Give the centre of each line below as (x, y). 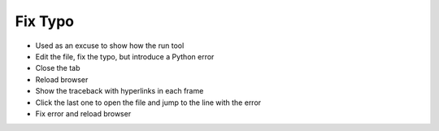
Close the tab (58, 68)
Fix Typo (45, 21)
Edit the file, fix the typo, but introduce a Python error (125, 56)
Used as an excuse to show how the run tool (110, 46)
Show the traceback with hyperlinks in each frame (120, 91)
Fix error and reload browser (83, 113)
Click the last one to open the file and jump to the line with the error (148, 103)
